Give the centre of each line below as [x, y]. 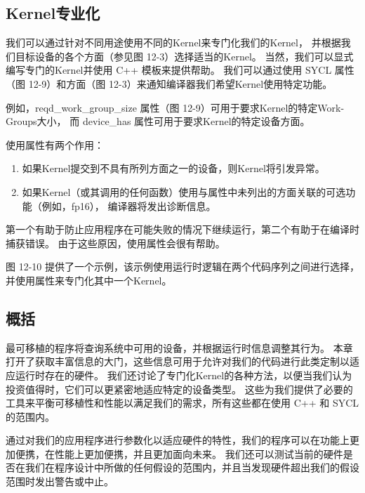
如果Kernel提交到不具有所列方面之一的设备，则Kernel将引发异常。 [173, 168]
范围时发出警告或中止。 [60, 481]
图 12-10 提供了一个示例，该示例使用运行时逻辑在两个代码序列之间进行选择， [182, 267]
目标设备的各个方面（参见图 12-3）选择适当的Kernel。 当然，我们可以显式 [184, 56]
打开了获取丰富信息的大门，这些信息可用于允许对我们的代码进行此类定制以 [178, 361]
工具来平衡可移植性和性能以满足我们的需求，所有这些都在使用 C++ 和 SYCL [182, 403]
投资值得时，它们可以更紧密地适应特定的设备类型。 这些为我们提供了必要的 [179, 389]
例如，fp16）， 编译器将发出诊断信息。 [129, 205]
